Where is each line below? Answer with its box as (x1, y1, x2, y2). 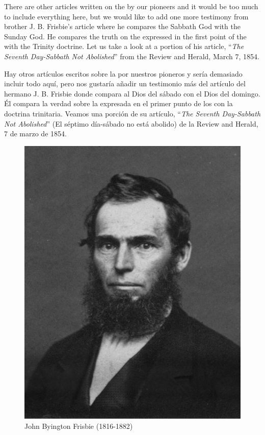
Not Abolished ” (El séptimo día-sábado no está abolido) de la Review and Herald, (4, 118, 258, 129)
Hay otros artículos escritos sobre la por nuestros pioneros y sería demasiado (4, 68, 243, 79)
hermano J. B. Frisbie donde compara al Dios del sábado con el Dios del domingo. (4, 88, 260, 99)
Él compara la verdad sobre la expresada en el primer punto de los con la (4, 98, 233, 109)
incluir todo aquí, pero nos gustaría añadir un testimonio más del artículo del (4, 78, 246, 89)
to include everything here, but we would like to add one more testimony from (4, 11, 249, 21)
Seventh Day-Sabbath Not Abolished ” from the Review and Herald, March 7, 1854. (4, 51, 259, 61)
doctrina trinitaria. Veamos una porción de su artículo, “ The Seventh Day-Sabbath (4, 108, 261, 118)
